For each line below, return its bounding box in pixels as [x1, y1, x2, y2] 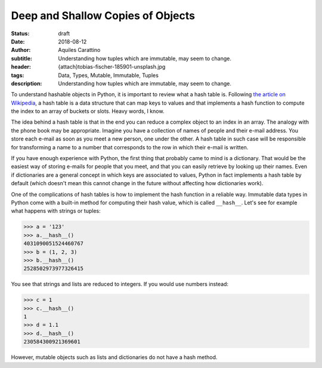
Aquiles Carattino [58, 47, 101, 54]
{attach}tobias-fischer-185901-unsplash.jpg [58, 63, 166, 70]
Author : [11, 47, 31, 54]
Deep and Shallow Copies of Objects [11, 9, 196, 22]
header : [11, 63, 31, 70]
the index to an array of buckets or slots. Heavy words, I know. [11, 108, 165, 115]
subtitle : [11, 54, 33, 62]
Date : [11, 38, 25, 45]
